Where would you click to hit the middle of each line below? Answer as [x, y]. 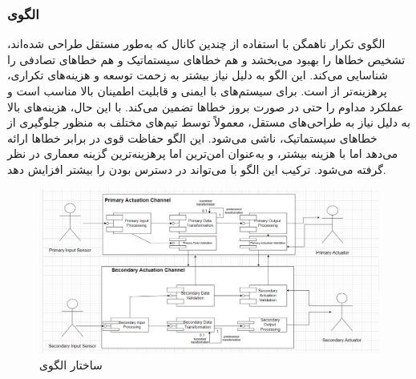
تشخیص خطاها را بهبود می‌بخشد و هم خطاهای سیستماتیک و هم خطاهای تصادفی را [206, 59]
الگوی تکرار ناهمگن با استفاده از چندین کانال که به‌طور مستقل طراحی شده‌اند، [196, 44]
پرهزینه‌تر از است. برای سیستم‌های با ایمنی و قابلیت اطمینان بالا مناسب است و [197, 91]
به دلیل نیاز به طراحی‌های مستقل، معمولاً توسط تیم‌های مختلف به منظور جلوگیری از [209, 122]
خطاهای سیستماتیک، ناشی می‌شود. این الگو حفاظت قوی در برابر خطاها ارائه [192, 137]
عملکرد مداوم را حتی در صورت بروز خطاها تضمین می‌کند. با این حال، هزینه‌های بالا [206, 106]
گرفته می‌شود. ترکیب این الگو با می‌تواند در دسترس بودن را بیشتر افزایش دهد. [197, 169]
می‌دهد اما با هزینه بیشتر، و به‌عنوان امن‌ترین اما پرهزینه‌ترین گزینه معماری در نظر [203, 153]
